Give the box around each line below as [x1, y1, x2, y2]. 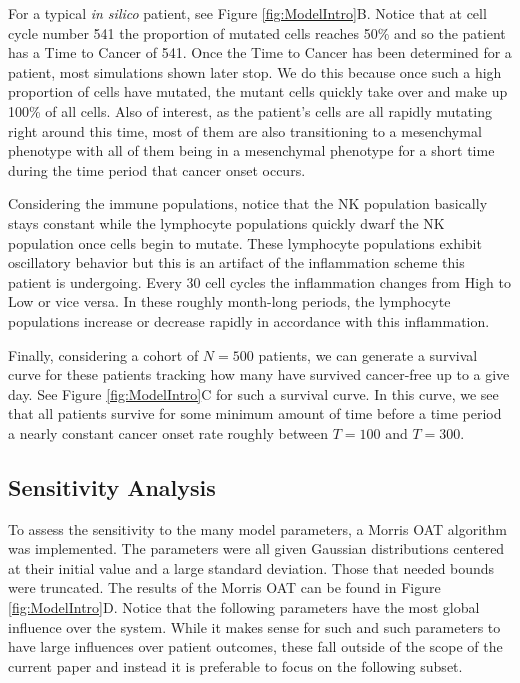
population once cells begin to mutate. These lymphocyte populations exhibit [8, 232, 482, 253]
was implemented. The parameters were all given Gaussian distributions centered [8, 538, 505, 559]
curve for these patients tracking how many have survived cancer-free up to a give [8, 364, 510, 385]
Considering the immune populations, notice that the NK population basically [8, 193, 488, 214]
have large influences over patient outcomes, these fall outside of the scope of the [8, 636, 503, 657]
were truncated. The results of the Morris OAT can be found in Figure [8, 577, 441, 598]
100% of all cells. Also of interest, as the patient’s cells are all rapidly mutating [8, 100, 492, 121]
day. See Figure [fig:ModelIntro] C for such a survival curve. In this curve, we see [8, 383, 499, 404]
